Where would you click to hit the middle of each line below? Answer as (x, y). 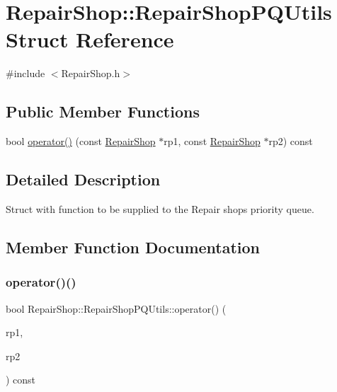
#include (25, 73)
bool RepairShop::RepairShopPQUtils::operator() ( (116, 308)
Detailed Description (83, 179)
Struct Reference (90, 39)
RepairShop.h (91, 73)
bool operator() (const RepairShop (81, 141)
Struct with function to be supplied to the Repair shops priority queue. (160, 208)
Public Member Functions (103, 111)
